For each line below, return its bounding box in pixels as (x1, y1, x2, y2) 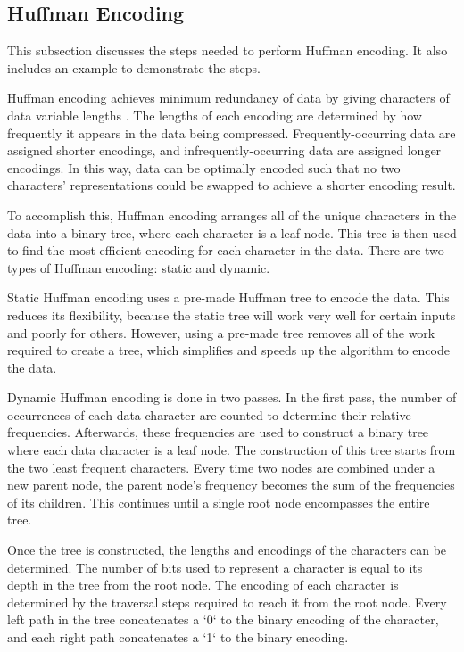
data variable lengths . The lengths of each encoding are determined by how (7, 105, 422, 124)
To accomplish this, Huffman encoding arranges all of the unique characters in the (7, 205, 457, 224)
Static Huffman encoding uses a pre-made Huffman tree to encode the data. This (7, 288, 450, 307)
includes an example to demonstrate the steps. (7, 58, 261, 77)
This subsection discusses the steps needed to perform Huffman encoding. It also (7, 41, 448, 60)
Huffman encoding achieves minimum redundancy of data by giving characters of (7, 88, 450, 107)
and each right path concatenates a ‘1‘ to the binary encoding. (7, 628, 349, 647)
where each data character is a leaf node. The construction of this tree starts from (7, 441, 456, 459)
